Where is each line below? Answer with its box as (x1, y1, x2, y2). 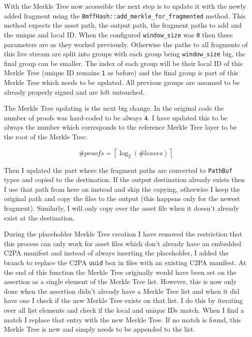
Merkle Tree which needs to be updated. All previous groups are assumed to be (4, 77, 240, 87)
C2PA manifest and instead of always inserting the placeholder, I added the (4, 248, 229, 258)
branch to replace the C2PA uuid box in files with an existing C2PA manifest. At (4, 257, 246, 268)
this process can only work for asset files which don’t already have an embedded (4, 238, 241, 248)
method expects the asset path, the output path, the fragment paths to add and (4, 20, 242, 30)
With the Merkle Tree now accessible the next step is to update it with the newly (4, 1, 246, 11)
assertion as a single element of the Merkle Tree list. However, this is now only (4, 276, 237, 286)
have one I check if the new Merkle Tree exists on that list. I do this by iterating (4, 295, 243, 305)
